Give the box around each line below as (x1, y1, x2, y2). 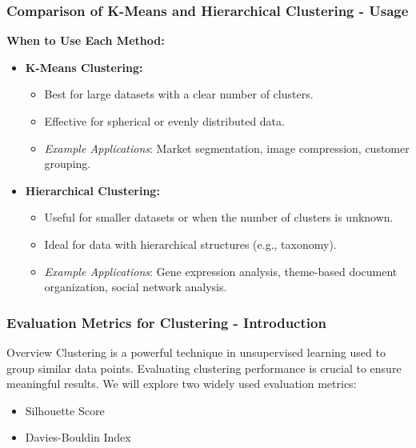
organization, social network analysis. (44, 278, 227, 295)
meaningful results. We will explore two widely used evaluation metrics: (6, 375, 357, 392)
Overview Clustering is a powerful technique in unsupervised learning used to (6, 343, 386, 360)
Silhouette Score (25, 402, 105, 418)
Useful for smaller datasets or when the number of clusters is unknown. (44, 209, 394, 226)
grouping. (44, 155, 91, 172)
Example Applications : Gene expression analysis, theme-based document (44, 262, 398, 279)
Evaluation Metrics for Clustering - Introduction (6, 312, 326, 332)
